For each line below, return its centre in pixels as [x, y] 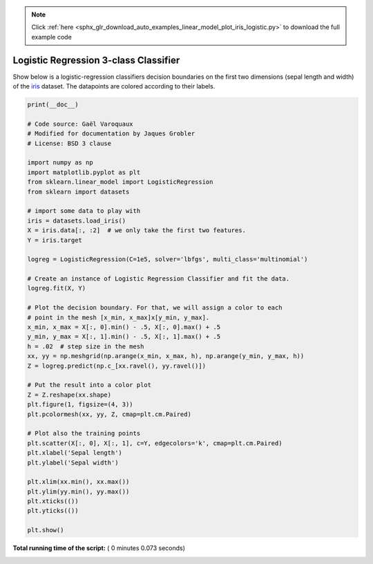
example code [51, 37]
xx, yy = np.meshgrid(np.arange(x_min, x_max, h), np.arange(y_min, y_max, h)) [166, 356]
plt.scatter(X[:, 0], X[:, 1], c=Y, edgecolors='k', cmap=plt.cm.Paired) [155, 443]
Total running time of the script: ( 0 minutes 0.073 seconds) [99, 548]
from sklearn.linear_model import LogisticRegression [120, 182]
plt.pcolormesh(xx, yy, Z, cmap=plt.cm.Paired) [109, 414]
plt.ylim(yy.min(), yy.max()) [78, 491]
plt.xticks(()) [53, 501]
